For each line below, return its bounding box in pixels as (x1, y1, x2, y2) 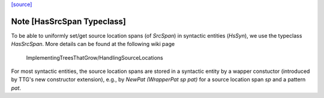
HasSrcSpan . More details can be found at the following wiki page (11, 41, 175, 48)
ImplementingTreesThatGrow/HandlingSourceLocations (26, 54, 163, 61)
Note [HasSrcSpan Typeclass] (11, 16, 126, 26)
